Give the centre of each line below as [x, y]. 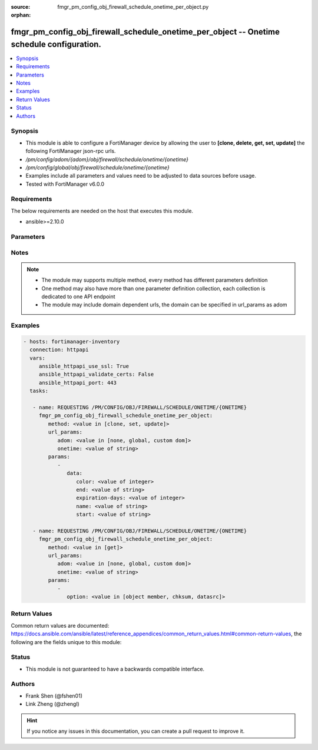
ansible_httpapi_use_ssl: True [84, 366]
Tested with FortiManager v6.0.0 [65, 184]
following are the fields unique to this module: [66, 642]
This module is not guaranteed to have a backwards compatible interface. [115, 669]
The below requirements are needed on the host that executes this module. [102, 211]
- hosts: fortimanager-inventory [72, 341]
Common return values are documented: [60, 625]
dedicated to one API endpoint [78, 296]
